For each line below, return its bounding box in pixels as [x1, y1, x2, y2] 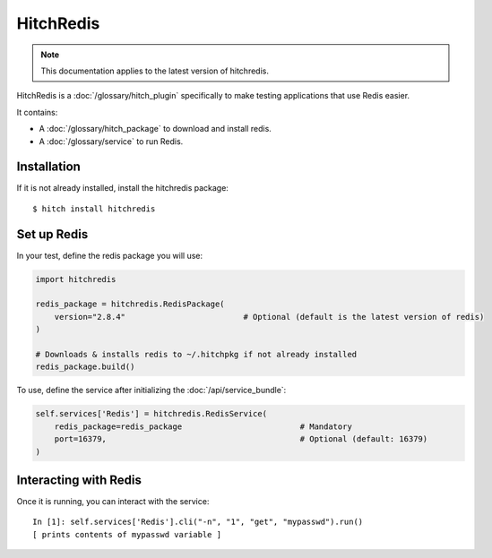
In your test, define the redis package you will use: [16, 250, 203, 261]
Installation [16, 159, 81, 175]
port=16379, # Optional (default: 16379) [54, 434, 428, 444]
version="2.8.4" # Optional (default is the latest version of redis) [54, 312, 485, 322]
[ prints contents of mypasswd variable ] [32, 529, 222, 539]
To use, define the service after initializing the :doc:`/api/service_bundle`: [16, 385, 287, 396]
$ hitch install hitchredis [32, 203, 156, 214]
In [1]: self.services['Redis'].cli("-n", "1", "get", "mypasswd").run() [32, 517, 364, 528]
